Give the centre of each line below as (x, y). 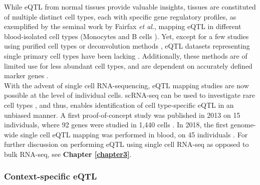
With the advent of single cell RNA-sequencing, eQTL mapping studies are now (126, 85)
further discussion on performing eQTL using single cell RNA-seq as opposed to (126, 144)
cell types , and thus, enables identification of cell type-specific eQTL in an (119, 105)
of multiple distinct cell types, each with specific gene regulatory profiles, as (120, 16)
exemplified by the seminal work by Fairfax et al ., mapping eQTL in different (123, 26)
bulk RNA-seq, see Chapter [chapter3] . (68, 154)
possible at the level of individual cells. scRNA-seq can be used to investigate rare (129, 95)
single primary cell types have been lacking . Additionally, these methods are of (126, 55)
